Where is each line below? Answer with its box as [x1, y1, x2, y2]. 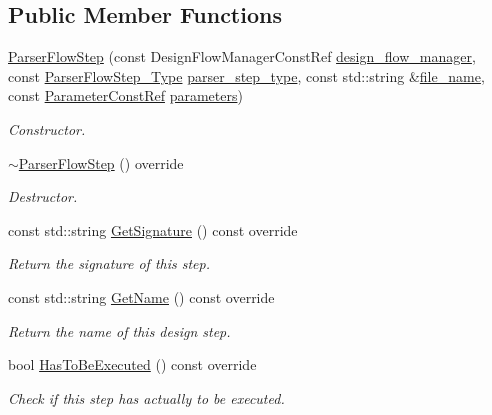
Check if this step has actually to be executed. [8, 387, 285, 408]
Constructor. [8, 118, 86, 139]
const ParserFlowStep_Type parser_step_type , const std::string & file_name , [8, 65, 485, 86]
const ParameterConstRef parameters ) [8, 85, 243, 106]
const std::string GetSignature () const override [8, 219, 298, 240]
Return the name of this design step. [8, 320, 231, 341]
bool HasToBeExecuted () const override [8, 354, 257, 375]
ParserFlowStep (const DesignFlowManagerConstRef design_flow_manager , [8, 46, 476, 67]
